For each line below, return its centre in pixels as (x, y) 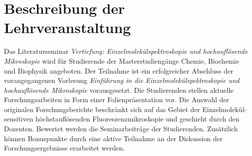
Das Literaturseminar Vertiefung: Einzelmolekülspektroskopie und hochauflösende (126, 51)
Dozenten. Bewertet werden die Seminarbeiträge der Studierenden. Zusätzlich (121, 129)
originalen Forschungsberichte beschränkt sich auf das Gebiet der (102, 109)
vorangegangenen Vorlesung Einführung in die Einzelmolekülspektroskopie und (122, 80)
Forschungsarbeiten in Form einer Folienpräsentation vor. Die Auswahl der (117, 99)
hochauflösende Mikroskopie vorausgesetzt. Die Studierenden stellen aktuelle (119, 90)
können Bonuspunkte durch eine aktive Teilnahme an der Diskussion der (113, 138)
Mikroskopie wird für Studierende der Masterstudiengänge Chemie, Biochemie (122, 60)
